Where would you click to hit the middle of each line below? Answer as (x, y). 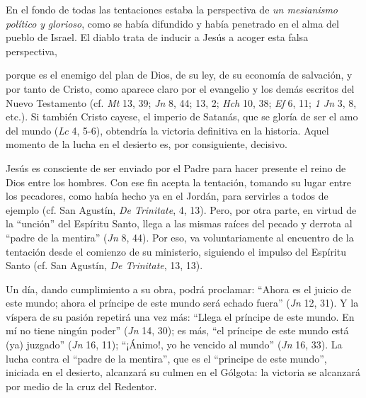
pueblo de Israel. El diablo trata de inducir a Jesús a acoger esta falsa (157, 37)
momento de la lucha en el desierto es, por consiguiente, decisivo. (147, 144)
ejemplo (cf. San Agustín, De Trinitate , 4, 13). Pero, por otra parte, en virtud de (181, 209)
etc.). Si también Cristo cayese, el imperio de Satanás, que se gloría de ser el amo (182, 116)
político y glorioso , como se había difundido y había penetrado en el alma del (172, 23)
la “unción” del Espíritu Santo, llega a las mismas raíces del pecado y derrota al (179, 223)
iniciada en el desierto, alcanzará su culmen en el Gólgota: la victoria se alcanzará (183, 372)
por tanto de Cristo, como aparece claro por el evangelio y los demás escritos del (180, 88)
